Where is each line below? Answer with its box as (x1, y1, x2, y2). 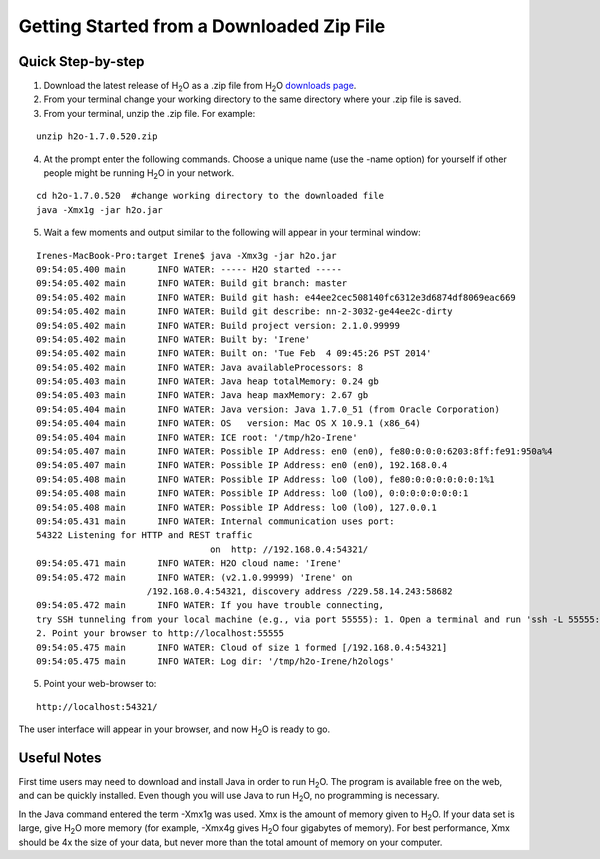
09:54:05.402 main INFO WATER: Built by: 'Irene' (36, 333, 311, 345)
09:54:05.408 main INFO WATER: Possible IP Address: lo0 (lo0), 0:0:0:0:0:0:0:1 (36, 488, 469, 499)
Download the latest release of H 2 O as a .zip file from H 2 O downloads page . (43, 80, 357, 94)
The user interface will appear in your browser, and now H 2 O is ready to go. (18, 723, 331, 737)
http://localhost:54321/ (36, 701, 158, 712)
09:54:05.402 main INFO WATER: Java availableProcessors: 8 (36, 361, 364, 373)
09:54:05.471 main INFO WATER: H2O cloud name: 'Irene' (36, 558, 342, 569)
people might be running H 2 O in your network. (43, 167, 235, 181)
